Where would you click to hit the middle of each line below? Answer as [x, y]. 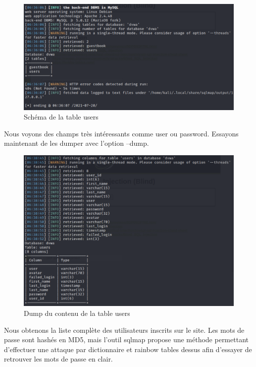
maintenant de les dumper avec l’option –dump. [77, 143]
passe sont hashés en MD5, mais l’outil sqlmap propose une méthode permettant [126, 339]
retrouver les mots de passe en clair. [58, 359]
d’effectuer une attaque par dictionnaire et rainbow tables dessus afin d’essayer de [128, 349]
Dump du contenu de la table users [77, 313]
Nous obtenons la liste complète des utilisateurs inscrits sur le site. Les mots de [124, 330]
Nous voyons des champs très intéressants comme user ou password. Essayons [121, 133]
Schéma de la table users [61, 117]
